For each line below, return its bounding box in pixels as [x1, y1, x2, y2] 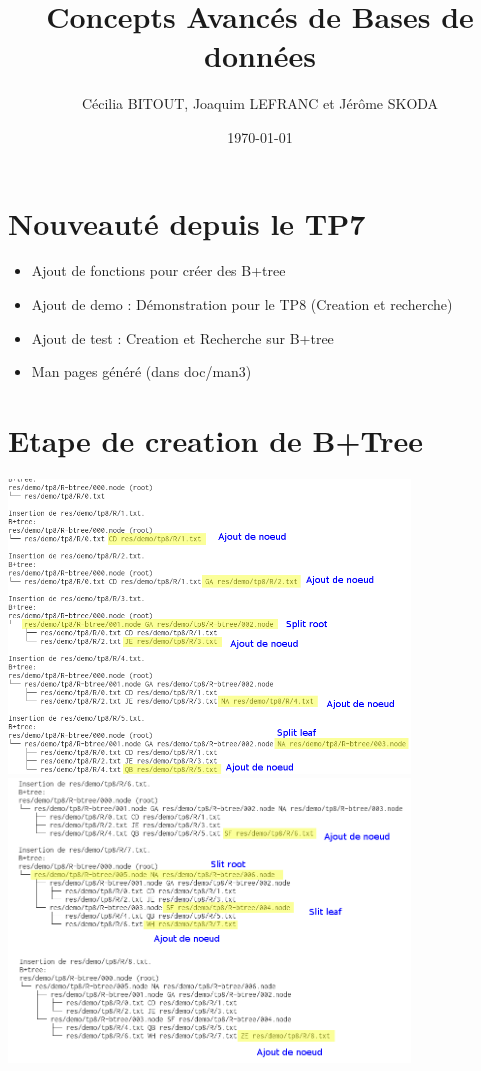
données [203, 35, 316, 76]
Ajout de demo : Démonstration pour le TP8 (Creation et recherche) [31, 294, 453, 315]
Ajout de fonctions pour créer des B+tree [31, 260, 286, 281]
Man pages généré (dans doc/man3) [31, 361, 252, 382]
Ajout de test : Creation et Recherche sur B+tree [31, 327, 334, 348]
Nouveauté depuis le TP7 [8, 202, 366, 243]
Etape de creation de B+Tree [8, 420, 423, 460]
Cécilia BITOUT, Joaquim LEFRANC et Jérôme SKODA [81, 93, 439, 114]
